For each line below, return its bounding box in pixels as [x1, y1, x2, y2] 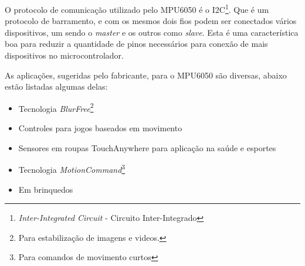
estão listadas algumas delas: [5, 80, 108, 93]
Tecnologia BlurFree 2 [18, 100, 94, 114]
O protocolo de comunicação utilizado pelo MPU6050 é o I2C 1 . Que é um [5, 2, 269, 15]
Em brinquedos [18, 183, 73, 195]
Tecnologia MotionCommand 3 [18, 162, 126, 175]
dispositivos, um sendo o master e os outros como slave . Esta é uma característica [5, 26, 299, 38]
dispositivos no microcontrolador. [5, 49, 124, 62]
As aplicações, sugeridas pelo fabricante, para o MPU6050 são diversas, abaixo [5, 69, 287, 81]
